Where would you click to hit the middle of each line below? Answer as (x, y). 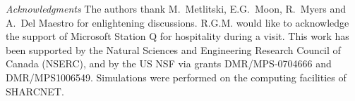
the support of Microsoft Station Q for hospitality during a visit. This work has (177, 36)
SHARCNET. (35, 91)
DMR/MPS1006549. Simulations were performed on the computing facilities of (176, 77)
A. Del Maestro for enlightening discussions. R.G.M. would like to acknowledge (177, 22)
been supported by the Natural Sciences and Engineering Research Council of (173, 49)
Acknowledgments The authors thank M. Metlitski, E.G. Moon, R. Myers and (176, 8)
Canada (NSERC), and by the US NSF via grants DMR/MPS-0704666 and (169, 63)
